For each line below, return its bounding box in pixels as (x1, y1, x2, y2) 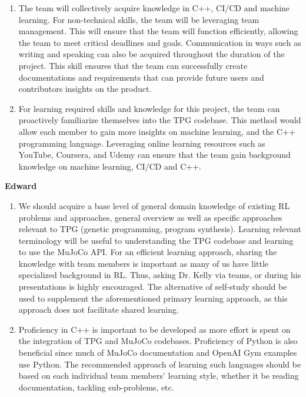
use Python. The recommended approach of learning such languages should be (18, 358, 301, 370)
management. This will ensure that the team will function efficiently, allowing (18, 25, 298, 37)
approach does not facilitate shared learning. (18, 303, 179, 316)
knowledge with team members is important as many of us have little (18, 257, 269, 269)
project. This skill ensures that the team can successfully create (18, 59, 248, 71)
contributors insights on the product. (18, 82, 152, 95)
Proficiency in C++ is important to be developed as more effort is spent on (18, 323, 291, 335)
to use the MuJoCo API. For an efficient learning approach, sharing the (18, 246, 277, 258)
